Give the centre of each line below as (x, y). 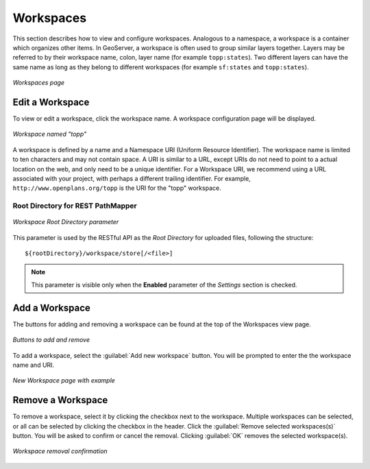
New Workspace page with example (64, 381)
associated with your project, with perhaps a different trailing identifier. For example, (132, 178)
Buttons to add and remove (51, 340)
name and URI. (34, 365)
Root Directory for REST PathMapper (75, 206)
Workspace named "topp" (50, 134)
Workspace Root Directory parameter (66, 222)
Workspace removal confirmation (60, 451)
